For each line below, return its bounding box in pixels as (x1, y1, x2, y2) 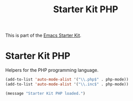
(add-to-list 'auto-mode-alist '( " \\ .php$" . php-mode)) (5, 77, 129, 82)
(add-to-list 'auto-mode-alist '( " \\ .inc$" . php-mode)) (5, 82, 129, 87)
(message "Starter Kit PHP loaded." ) (5, 91, 86, 96)
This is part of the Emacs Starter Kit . (5, 32, 82, 39)
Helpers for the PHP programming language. (5, 67, 99, 73)
